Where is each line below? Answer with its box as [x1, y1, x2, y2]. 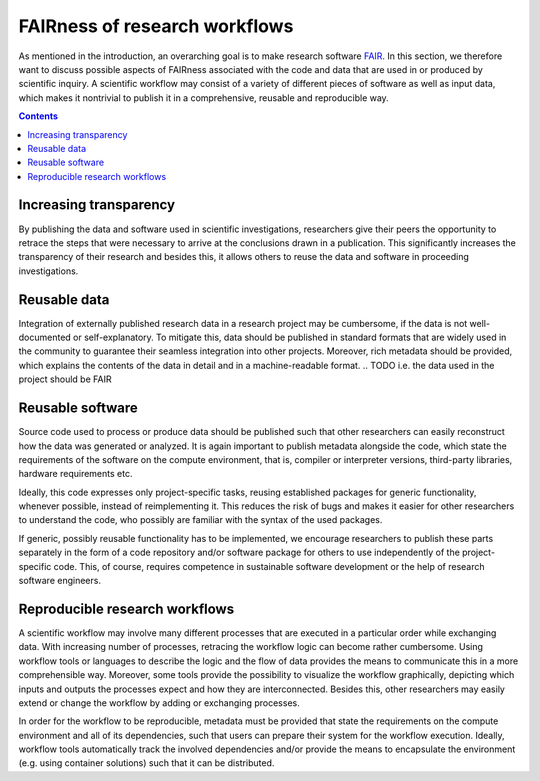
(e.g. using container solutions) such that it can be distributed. [18, 757, 275, 769]
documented [18, 331, 72, 344]
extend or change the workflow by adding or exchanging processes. [18, 696, 300, 709]
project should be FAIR [18, 373, 112, 385]
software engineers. [18, 575, 102, 587]
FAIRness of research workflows [18, 15, 294, 37]
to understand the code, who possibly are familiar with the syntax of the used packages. [18, 514, 383, 526]
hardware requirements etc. [18, 468, 133, 480]
